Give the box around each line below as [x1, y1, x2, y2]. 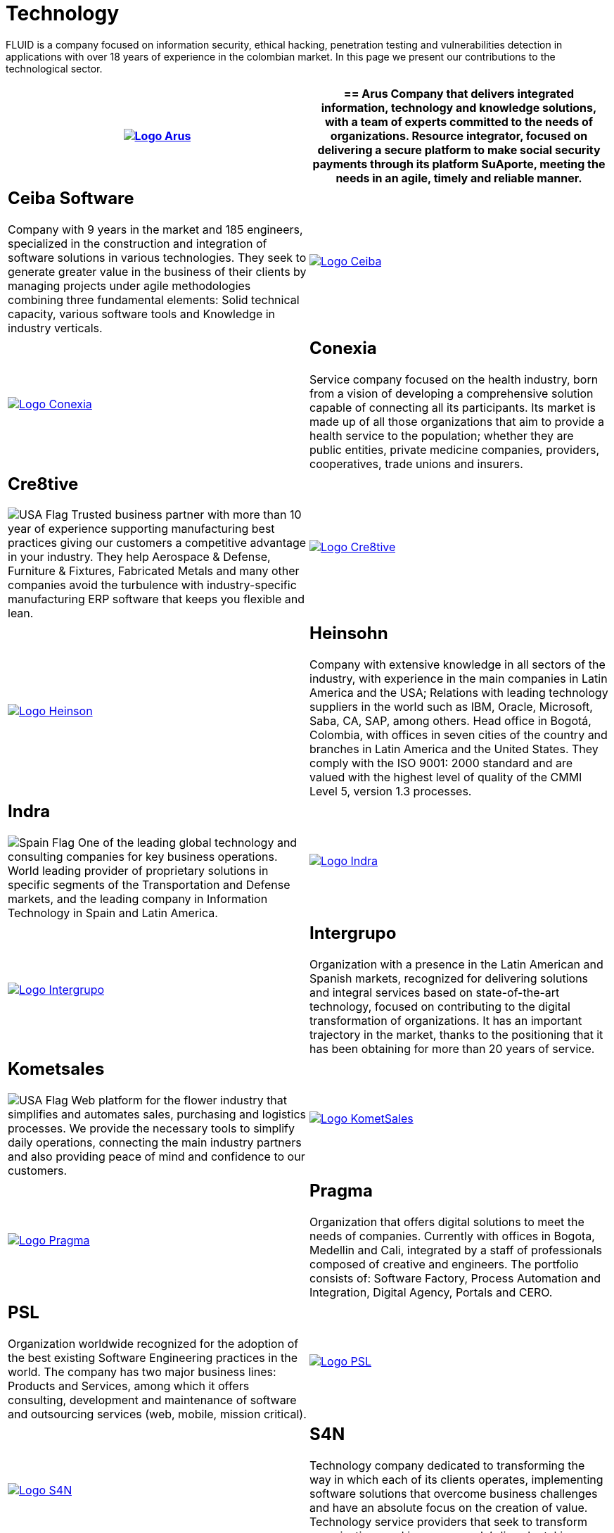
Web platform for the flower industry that [71, 1093, 288, 1108]
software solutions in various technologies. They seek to [8, 250, 307, 265]
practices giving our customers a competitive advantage [8, 536, 307, 550]
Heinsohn [309, 623, 388, 644]
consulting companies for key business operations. [8, 850, 278, 864]
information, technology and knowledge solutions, [321, 100, 597, 115]
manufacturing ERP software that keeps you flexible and [8, 592, 305, 607]
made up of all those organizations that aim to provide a [309, 414, 604, 429]
